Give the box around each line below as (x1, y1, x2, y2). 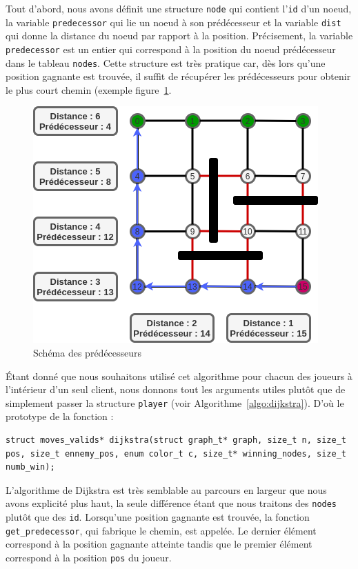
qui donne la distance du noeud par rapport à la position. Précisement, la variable (6, 28, 353, 43)
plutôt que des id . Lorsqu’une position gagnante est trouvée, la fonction (6, 510, 310, 524)
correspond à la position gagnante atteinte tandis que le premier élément (6, 537, 312, 551)
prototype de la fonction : (6, 409, 114, 423)
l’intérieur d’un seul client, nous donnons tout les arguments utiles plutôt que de (6, 382, 346, 397)
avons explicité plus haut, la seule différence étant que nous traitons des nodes (6, 496, 337, 510)
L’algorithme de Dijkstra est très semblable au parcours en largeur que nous (6, 482, 327, 497)
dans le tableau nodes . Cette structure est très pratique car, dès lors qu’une (6, 55, 326, 70)
